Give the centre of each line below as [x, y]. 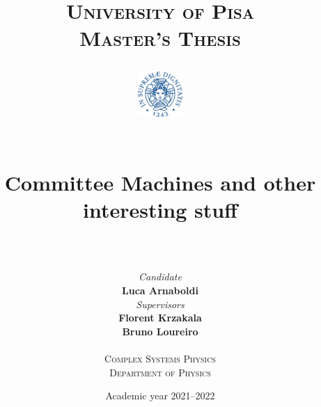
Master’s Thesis [160, 38]
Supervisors [160, 304]
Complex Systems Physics [160, 359]
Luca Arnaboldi [160, 290]
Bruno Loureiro [160, 331]
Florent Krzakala [160, 318]
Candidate [160, 277]
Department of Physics [160, 372]
